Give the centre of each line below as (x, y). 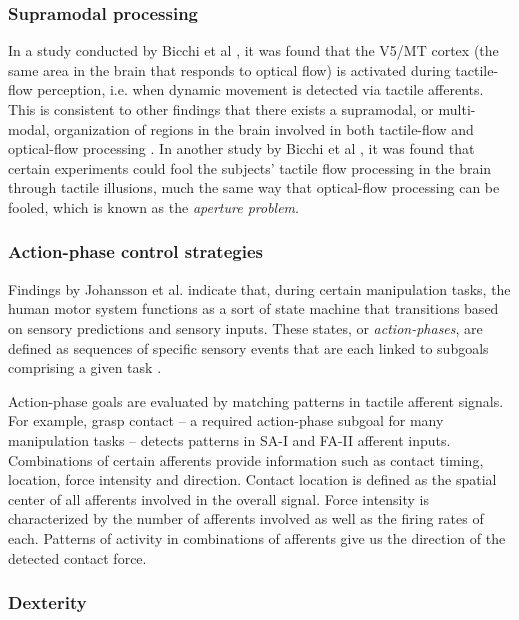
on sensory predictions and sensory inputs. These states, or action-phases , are (245, 327)
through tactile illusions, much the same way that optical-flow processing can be (254, 187)
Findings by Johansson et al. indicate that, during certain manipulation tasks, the (259, 288)
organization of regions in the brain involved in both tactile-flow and (264, 128)
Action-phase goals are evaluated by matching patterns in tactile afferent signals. (256, 400)
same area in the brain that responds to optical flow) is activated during (229, 69)
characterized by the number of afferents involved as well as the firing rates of (246, 518)
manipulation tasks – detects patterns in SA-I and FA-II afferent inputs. (229, 439)
